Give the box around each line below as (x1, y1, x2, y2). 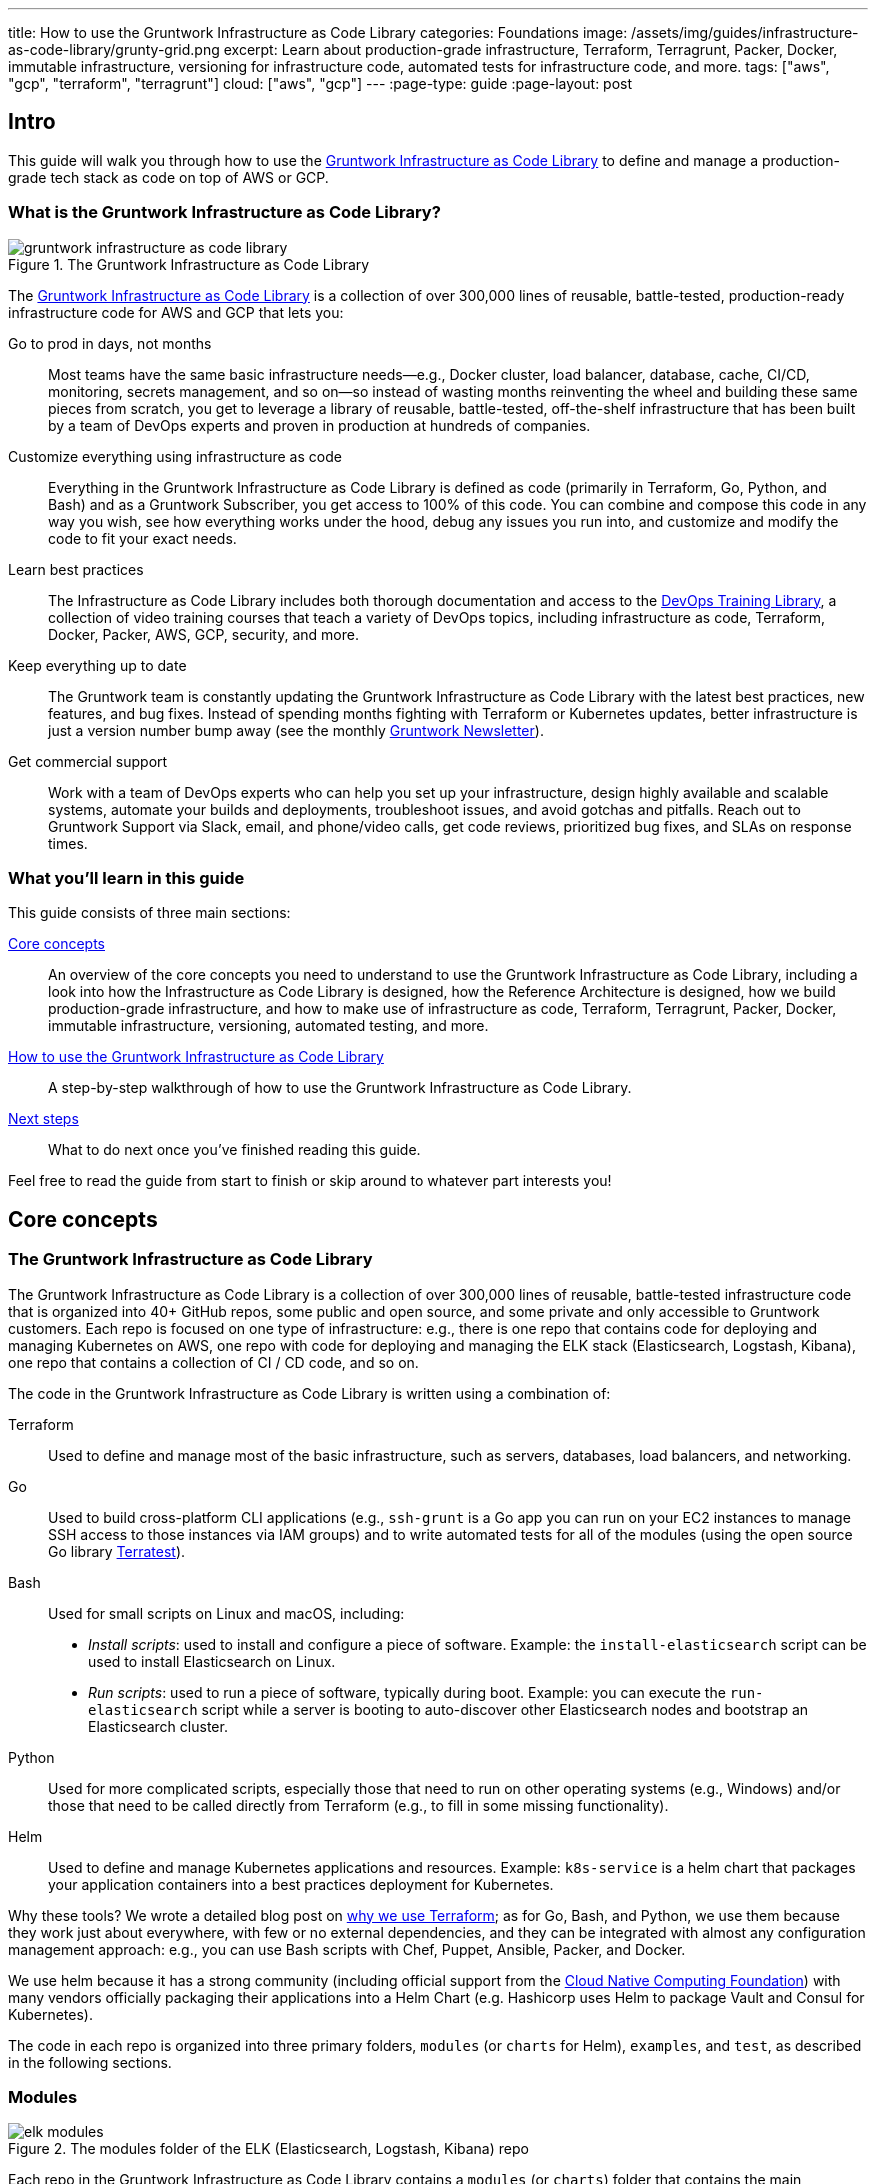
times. (48, 834, 88, 852)
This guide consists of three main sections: (8, 904, 291, 922)
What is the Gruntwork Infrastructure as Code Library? (8, 202, 441, 223)
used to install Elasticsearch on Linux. (88, 1652, 336, 1670)
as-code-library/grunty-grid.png (8, 41, 220, 58)
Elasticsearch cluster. (88, 1717, 228, 1735)
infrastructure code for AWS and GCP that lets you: (8, 303, 344, 321)
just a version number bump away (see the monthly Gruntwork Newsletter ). (48, 721, 544, 739)
